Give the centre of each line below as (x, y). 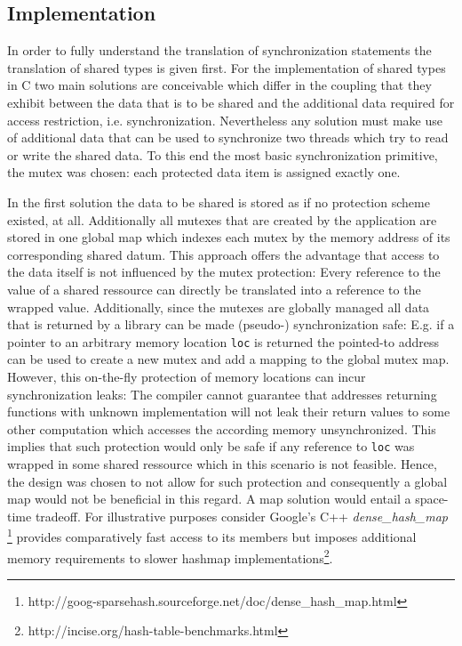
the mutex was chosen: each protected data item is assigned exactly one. (204, 172)
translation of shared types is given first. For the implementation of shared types (227, 67)
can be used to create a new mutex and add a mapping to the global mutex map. (228, 359)
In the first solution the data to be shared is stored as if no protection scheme (219, 202)
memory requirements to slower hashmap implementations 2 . (170, 556)
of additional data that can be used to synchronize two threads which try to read (228, 137)
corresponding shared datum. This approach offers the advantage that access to (223, 254)
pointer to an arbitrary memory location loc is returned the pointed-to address (223, 341)
